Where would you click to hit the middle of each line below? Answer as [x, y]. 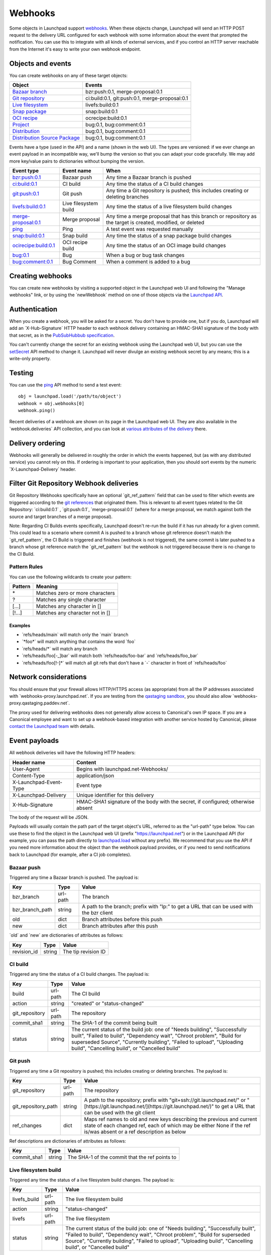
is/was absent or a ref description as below [135, 1132]
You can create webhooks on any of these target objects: [69, 75]
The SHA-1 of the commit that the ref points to [122, 1157]
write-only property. [30, 358]
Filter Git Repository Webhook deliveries [74, 484]
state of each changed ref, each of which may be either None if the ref [167, 1125]
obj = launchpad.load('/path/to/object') [70, 396]
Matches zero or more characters [76, 593]
